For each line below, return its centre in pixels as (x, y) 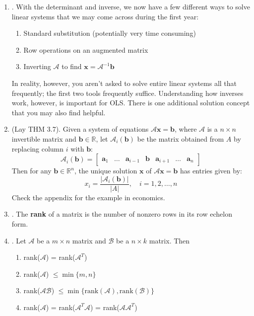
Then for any (32, 171)
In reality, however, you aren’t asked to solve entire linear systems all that (124, 83)
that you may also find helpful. (59, 112)
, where (186, 129)
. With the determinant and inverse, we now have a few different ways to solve (131, 6)
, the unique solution (106, 171)
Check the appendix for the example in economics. (88, 197)
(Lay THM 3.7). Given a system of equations (80, 129)
